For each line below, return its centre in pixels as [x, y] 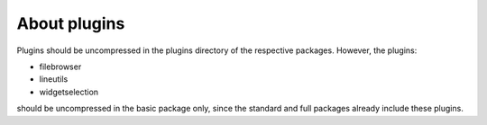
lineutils [54, 79]
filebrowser [60, 67]
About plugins [71, 23]
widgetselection [69, 92]
